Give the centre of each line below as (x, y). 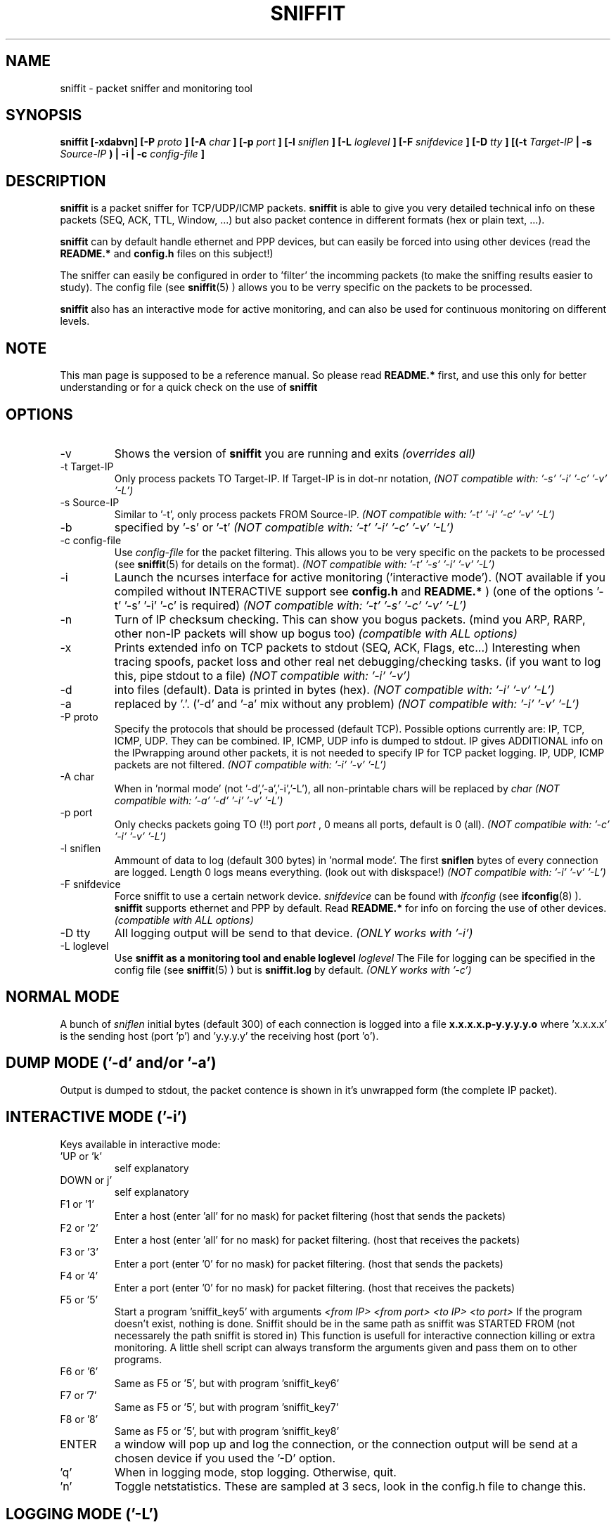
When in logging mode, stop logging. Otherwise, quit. (256, 1472)
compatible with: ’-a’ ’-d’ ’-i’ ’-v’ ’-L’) (199, 800)
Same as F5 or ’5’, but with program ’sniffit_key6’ (227, 1383)
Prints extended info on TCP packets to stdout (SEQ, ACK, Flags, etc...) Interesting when (347, 647)
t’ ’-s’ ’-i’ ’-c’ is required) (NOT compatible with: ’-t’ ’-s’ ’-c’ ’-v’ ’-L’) (290, 605)
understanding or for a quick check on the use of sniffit (189, 387)
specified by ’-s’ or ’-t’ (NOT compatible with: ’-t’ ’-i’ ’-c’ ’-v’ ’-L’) (284, 527)
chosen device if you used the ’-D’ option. (225, 1458)
